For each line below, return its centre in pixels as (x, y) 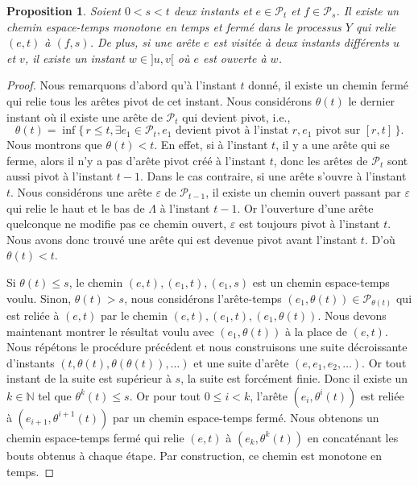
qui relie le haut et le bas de (76, 207)
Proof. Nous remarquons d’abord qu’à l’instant (122, 85)
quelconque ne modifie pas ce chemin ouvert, (117, 224)
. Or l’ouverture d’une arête (305, 207)
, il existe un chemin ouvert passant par (303, 191)
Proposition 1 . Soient (64, 10)
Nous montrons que (54, 145)
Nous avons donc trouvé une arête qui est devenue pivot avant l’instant (182, 239)
